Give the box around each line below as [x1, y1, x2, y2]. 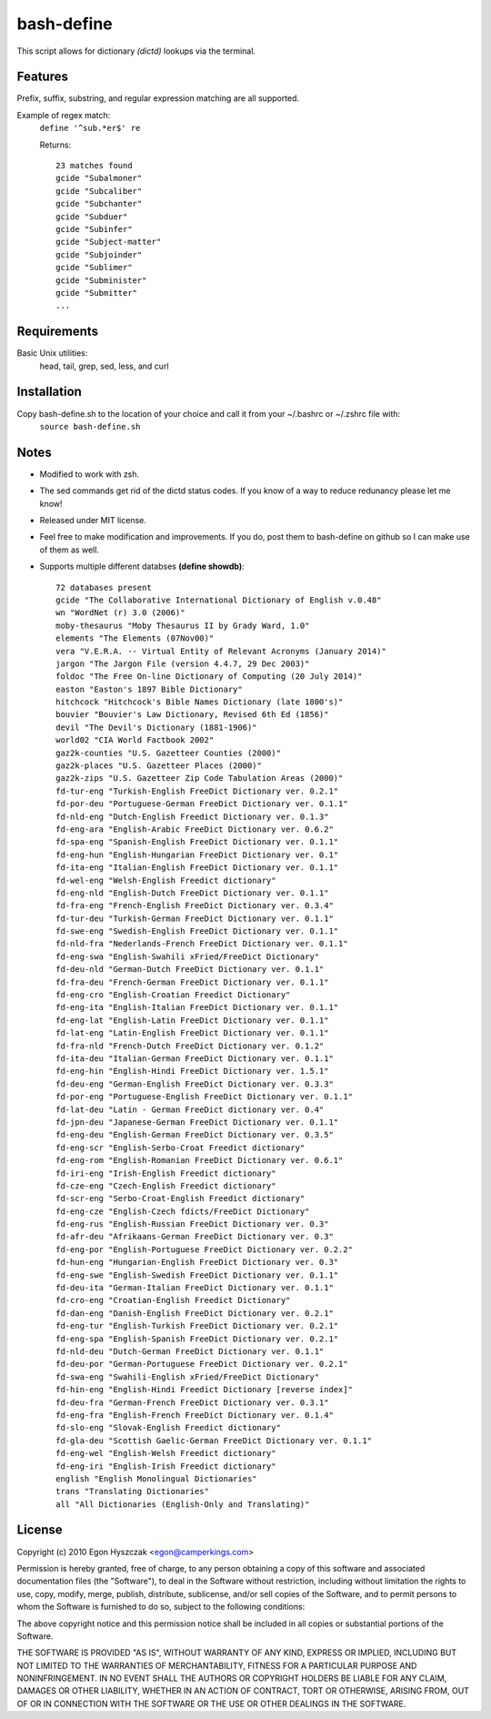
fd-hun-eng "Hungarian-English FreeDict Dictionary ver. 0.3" [55, 1257, 339, 1268]
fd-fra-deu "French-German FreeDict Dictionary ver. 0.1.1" [55, 976, 329, 987]
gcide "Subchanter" [55, 198, 143, 209]
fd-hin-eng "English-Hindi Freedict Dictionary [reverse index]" [55, 1384, 354, 1395]
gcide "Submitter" [55, 288, 138, 298]
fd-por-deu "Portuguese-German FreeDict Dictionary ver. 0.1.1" [55, 799, 349, 809]
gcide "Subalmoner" [55, 173, 143, 184]
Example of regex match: [16, 109, 111, 120]
